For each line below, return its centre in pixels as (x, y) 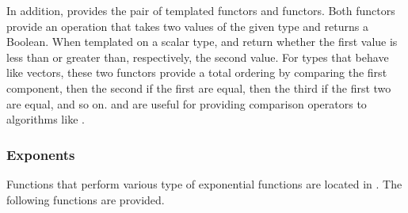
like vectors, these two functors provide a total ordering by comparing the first (197, 72)
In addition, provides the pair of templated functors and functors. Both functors (201, 10)
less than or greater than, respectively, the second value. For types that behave (198, 57)
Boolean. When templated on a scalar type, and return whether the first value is (202, 42)
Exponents (41, 154)
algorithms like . (46, 119)
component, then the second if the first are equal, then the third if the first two (199, 87)
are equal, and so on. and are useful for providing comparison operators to (187, 103)
